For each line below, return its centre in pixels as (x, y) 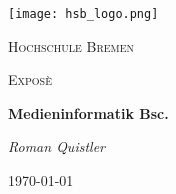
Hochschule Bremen (71, 45)
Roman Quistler (56, 146)
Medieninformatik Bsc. (88, 112)
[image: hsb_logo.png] (83, 14)
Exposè (30, 79)
